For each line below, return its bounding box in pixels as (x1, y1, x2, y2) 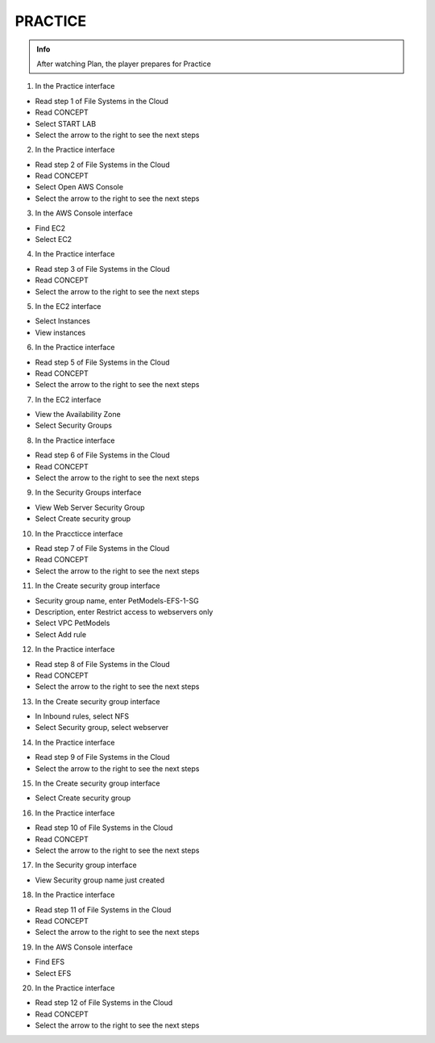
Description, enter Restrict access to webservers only (35, 607, 213, 616)
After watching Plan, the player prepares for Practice (36, 59, 211, 69)
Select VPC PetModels (35, 618, 110, 628)
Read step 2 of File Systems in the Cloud (35, 160, 170, 169)
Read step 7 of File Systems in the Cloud (35, 544, 170, 553)
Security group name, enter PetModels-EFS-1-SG (35, 595, 199, 605)
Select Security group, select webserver (35, 723, 169, 732)
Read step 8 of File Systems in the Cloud (35, 659, 171, 669)
